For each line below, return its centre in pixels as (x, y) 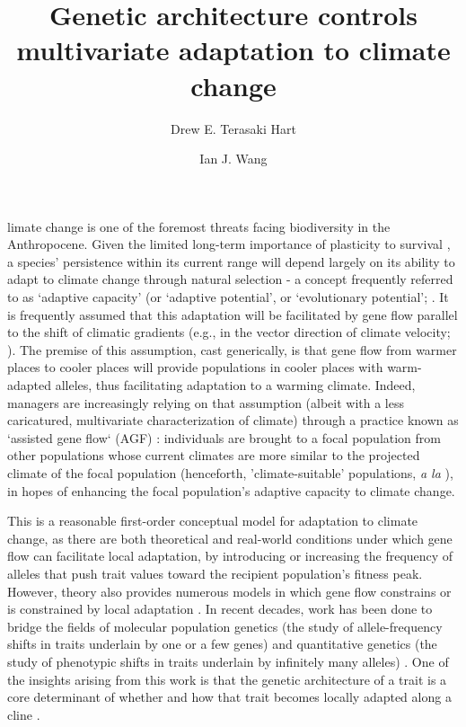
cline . (24, 714)
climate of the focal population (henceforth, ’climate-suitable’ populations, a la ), (230, 473)
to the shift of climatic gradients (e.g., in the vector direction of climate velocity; (229, 332)
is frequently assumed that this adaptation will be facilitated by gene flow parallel (233, 314)
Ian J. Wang (233, 159)
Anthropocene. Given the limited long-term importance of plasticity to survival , (229, 244)
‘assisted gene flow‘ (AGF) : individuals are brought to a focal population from (224, 437)
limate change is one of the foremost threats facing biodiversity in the (199, 226)
